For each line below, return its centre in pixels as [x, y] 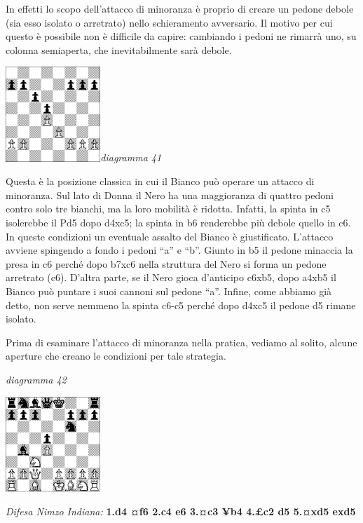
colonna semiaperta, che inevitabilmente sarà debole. [119, 49]
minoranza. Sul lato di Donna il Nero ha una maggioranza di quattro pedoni [170, 195]
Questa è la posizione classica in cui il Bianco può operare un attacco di [160, 181]
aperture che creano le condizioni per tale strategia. [116, 356]
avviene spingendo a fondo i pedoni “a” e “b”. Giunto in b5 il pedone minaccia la [179, 250]
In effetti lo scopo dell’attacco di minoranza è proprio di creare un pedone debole [180, 8]
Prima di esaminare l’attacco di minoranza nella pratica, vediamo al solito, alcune [181, 342]
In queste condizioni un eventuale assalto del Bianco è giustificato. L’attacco [170, 236]
